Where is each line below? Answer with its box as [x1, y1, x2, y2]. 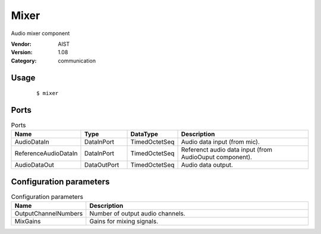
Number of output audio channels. [89, 210, 185, 218]
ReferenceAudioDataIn [14, 149, 78, 157]
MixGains [14, 217, 41, 226]
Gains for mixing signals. [89, 217, 159, 226]
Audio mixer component [11, 30, 70, 37]
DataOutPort [84, 161, 119, 169]
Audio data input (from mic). [181, 138, 260, 146]
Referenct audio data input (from [181, 146, 273, 154]
